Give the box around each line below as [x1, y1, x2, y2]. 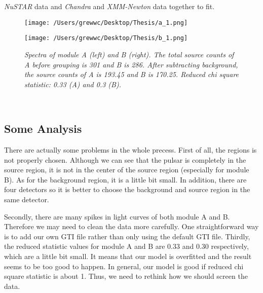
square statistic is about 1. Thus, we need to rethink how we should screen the [4, 271, 248, 281]
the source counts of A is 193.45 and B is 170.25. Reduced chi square [24, 69, 239, 80]
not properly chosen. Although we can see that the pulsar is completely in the [4, 154, 246, 165]
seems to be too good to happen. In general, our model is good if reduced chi [4, 261, 244, 271]
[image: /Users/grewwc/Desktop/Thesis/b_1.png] [24, 34, 188, 42]
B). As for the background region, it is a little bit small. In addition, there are [4, 174, 247, 185]
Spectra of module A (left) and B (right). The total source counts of [24, 49, 234, 59]
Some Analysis [4, 121, 82, 136]
